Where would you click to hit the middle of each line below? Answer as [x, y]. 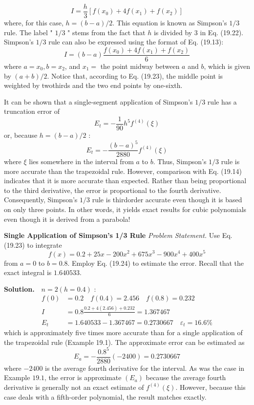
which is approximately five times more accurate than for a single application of [123, 332]
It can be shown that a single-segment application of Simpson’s [98, 101]
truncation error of [32, 111]
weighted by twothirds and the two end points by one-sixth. [93, 85]
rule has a [222, 101]
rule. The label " [28, 32]
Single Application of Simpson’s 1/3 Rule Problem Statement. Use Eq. [118, 235]
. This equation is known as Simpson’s [170, 23]
